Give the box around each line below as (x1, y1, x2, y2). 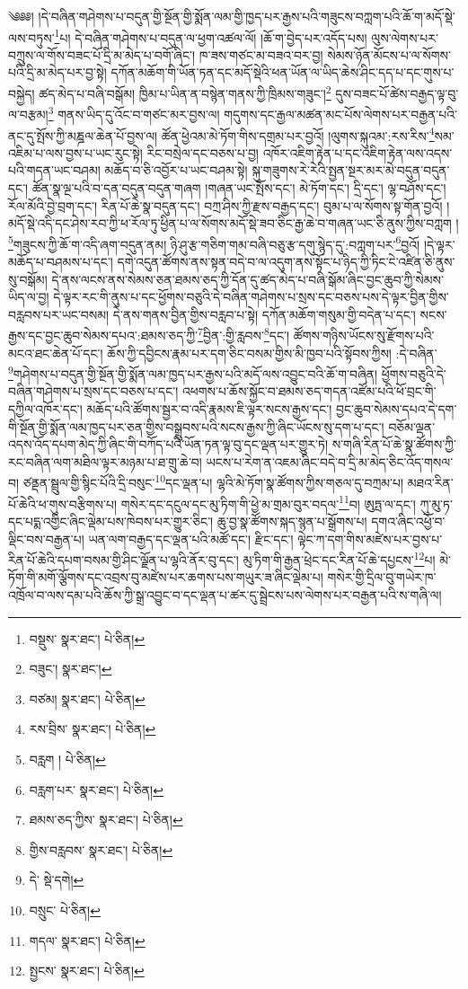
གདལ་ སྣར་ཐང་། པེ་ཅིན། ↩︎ (29, 931, 146, 949)
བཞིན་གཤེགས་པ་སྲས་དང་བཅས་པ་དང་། (8, 382, 179, 401)
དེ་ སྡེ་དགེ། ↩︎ (29, 870, 84, 889)
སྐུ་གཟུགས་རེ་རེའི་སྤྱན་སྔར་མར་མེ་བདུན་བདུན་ (252, 161, 450, 180)
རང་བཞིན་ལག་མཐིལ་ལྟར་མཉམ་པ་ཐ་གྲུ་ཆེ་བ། (8, 452, 202, 471)
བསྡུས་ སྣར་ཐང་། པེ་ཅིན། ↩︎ (29, 629, 146, 648)
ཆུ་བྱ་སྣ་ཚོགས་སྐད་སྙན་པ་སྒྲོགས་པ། (216, 511, 367, 530)
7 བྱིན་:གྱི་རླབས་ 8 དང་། (198, 323, 290, 345)
